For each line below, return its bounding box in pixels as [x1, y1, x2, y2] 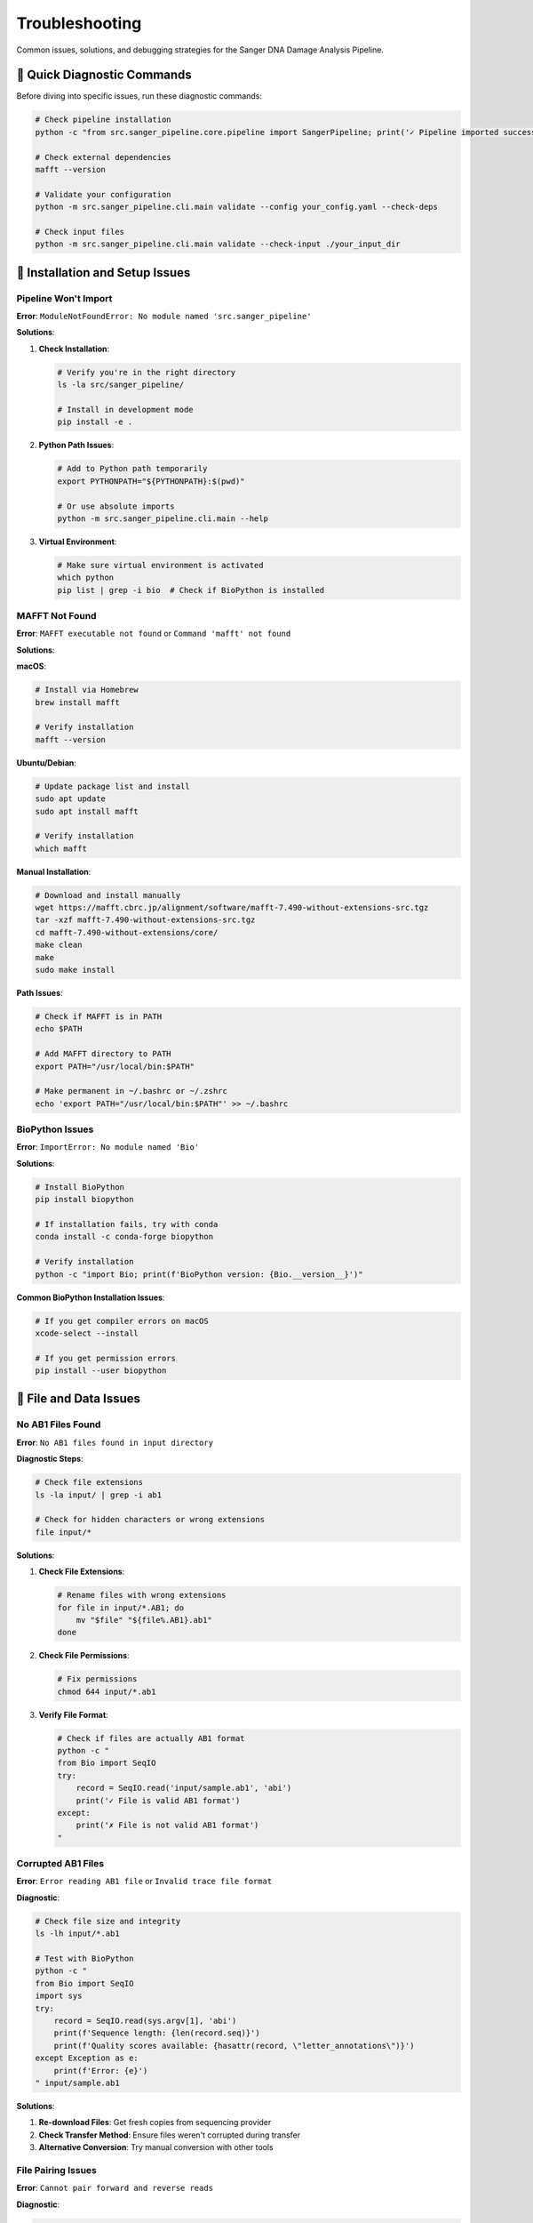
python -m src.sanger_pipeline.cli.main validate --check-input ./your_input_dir [35, 239, 402, 249]
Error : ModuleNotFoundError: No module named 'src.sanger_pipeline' [16, 311, 312, 322]
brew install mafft [35, 697, 120, 707]
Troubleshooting [16, 13, 142, 33]
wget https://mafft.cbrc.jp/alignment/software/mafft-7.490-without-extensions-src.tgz [35, 903, 429, 913]
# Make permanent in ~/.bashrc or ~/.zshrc [35, 1086, 228, 1096]
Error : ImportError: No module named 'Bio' [16, 1142, 200, 1152]
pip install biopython [35, 1194, 134, 1205]
